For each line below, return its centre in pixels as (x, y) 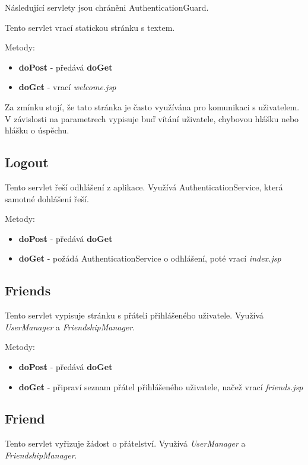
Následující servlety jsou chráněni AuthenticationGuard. (107, 7)
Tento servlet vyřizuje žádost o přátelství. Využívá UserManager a (125, 443)
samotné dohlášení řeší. (47, 198)
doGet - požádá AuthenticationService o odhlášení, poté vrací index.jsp (150, 258)
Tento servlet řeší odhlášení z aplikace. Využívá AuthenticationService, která (144, 187)
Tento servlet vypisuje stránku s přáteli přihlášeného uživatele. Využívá (134, 315)
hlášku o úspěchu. (37, 130)
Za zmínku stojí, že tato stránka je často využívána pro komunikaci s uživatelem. (152, 106)
